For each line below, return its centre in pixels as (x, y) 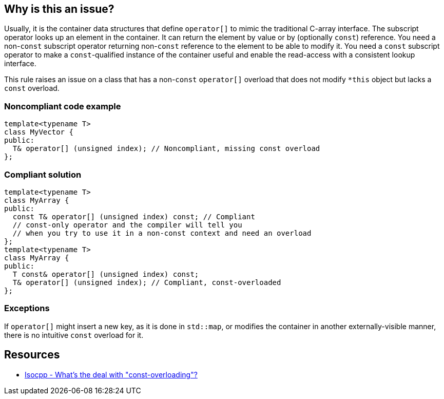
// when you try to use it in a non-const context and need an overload (162, 233)
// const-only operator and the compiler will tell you (127, 225)
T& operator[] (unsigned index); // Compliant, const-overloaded (147, 282)
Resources (32, 355)
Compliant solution (43, 174)
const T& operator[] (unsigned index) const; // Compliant (134, 216)
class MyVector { (39, 132)
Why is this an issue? (59, 9)
